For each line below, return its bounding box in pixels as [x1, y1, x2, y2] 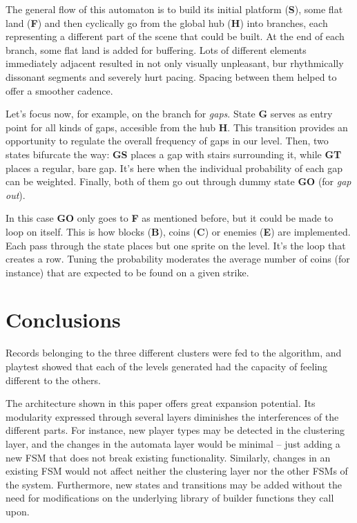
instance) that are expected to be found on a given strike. [6, 265, 249, 279]
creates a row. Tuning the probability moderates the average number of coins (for [6, 251, 350, 266]
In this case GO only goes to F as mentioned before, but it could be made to [6, 211, 334, 225]
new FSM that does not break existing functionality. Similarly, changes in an [6, 450, 331, 464]
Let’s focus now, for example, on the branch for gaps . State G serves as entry [6, 106, 333, 121]
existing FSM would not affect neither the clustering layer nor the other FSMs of [6, 464, 348, 478]
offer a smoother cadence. [6, 83, 113, 97]
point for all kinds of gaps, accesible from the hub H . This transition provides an [6, 120, 348, 134]
